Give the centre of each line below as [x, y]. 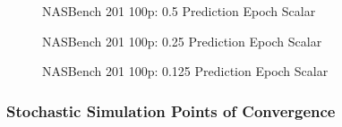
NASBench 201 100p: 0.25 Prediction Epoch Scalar [182, 41]
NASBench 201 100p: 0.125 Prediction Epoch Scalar [185, 71]
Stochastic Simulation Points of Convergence [171, 110]
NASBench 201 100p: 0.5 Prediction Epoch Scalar [179, 11]
